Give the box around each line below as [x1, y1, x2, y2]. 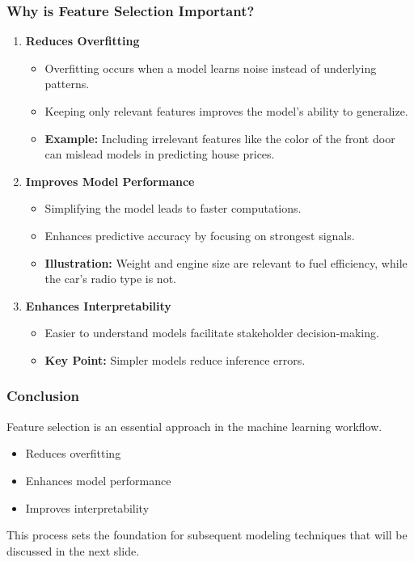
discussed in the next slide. [6, 542, 140, 559]
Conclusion [6, 386, 79, 406]
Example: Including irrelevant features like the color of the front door [44, 129, 395, 146]
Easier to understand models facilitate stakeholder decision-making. [44, 324, 379, 341]
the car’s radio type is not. [44, 270, 176, 287]
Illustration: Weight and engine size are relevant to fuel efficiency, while [44, 254, 408, 271]
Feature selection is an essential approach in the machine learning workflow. [6, 417, 382, 434]
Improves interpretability [25, 499, 150, 516]
